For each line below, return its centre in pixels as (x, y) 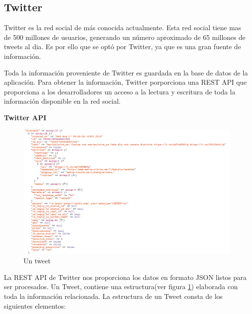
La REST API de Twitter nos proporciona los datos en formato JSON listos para (125, 277)
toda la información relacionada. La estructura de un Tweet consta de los (113, 296)
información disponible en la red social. (62, 101)
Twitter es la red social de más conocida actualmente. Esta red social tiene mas (123, 28)
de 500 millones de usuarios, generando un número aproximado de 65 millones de (125, 37)
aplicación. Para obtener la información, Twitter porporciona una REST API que (126, 82)
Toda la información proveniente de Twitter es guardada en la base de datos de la (126, 72)
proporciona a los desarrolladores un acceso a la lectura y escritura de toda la (120, 91)
